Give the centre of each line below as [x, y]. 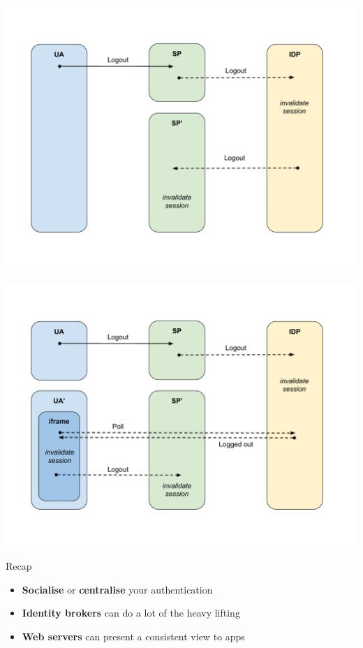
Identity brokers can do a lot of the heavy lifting [131, 613]
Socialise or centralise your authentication [117, 589]
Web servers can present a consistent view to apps [133, 636]
